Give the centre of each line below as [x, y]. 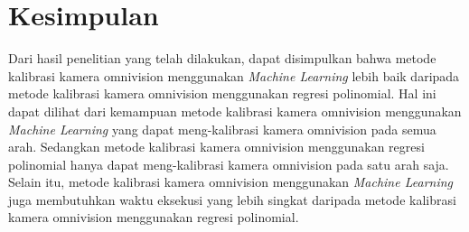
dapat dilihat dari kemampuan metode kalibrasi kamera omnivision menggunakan [235, 111]
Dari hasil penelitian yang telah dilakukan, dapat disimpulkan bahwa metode [222, 58]
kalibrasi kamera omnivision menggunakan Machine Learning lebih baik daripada [234, 75]
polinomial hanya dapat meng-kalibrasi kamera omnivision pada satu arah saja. [229, 164]
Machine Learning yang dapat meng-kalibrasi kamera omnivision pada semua [222, 129]
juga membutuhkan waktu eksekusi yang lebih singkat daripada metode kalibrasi [232, 199]
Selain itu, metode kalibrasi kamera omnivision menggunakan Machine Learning [231, 182]
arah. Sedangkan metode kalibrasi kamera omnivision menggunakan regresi [216, 147]
